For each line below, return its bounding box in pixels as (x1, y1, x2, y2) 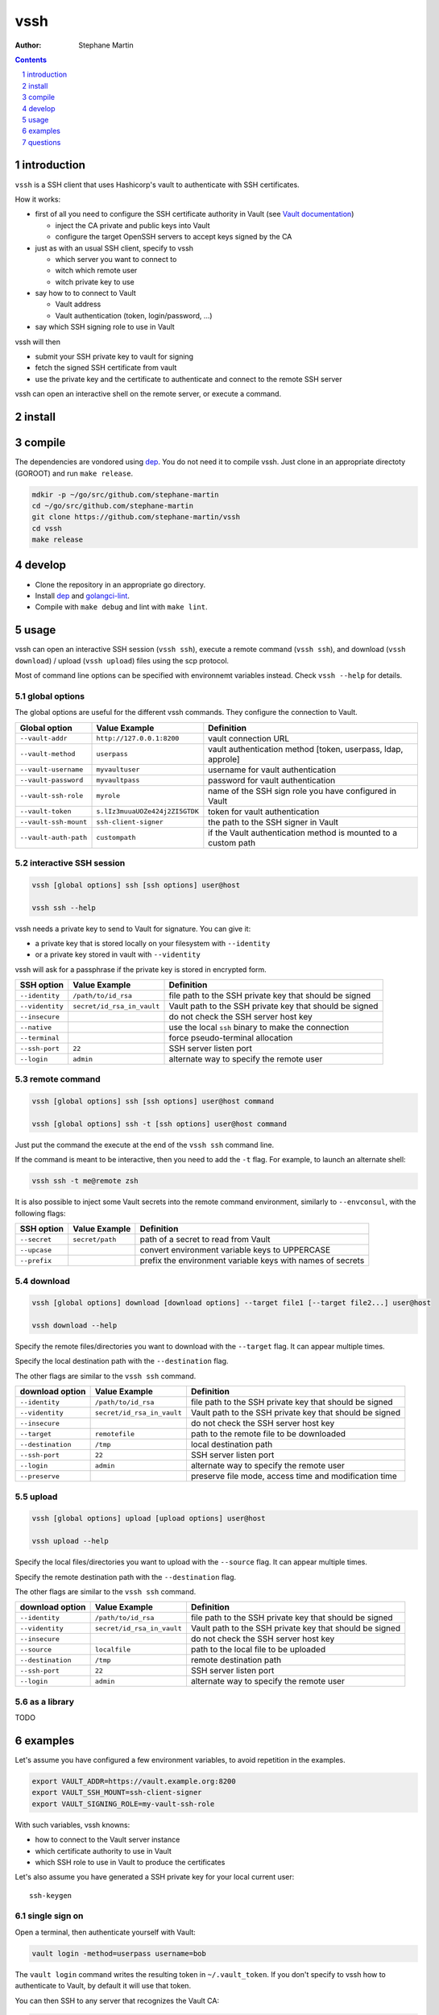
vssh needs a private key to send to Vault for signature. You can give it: (14, 924, 251, 933)
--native (19, 1023, 52, 1032)
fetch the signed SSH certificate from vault (35, 363, 177, 372)
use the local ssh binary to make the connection (168, 1022, 350, 1033)
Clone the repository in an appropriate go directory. (35, 580, 205, 589)
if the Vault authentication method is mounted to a (208, 827, 398, 838)
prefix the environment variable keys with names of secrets (139, 1255, 365, 1266)
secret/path (72, 1235, 117, 1244)
